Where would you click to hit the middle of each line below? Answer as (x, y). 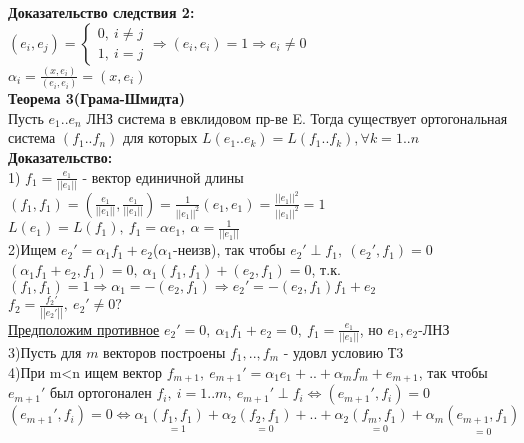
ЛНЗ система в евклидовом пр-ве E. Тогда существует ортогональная (297, 117)
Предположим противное (84, 328)
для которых (160, 137)
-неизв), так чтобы (229, 249)
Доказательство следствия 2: (101, 12)
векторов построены (164, 352)
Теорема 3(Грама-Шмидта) (97, 98)
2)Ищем (32, 249)
